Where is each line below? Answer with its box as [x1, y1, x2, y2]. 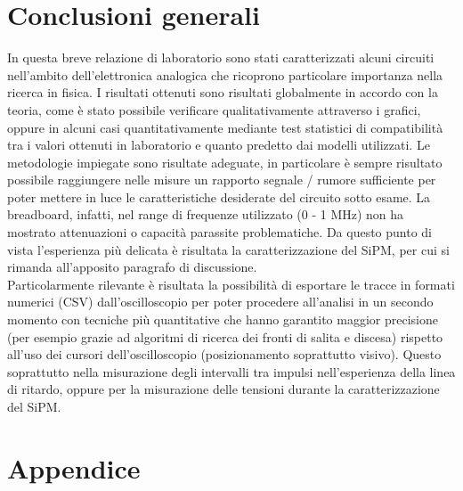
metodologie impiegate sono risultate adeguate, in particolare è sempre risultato [7, 152, 443, 171]
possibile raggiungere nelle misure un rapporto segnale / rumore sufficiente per [7, 170, 436, 189]
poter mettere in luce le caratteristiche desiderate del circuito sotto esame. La [7, 187, 431, 206]
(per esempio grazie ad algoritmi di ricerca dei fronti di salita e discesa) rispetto [7, 327, 443, 346]
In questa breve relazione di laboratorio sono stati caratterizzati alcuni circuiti [7, 48, 435, 67]
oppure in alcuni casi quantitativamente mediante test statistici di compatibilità [7, 118, 443, 136]
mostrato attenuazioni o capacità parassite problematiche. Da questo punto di [7, 223, 433, 241]
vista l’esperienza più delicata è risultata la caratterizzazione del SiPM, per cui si [7, 240, 450, 258]
